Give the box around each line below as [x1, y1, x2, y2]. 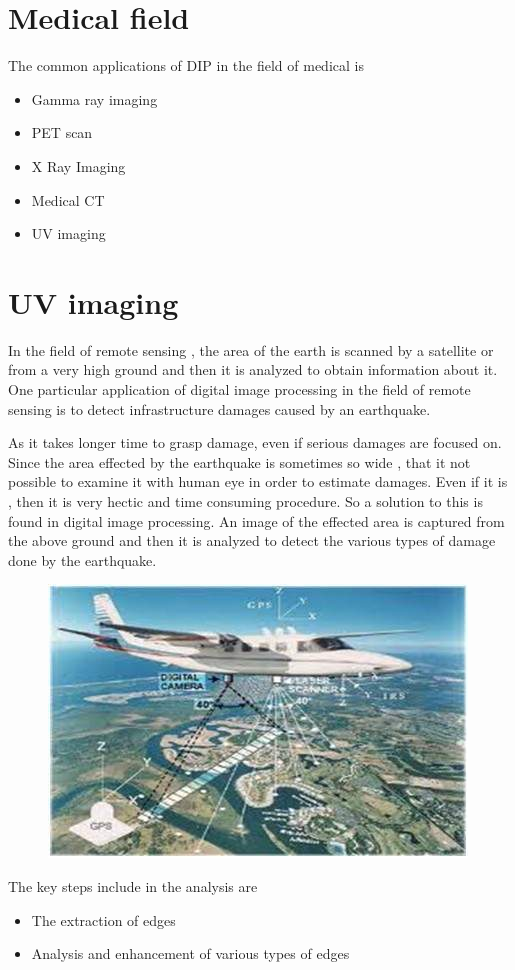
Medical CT [31, 189, 105, 210]
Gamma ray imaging [31, 88, 158, 109]
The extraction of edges [31, 909, 176, 930]
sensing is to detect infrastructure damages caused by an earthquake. [8, 398, 431, 419]
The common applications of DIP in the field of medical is [8, 55, 364, 76]
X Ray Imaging [31, 155, 126, 176]
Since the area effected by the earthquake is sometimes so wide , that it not [8, 451, 471, 472]
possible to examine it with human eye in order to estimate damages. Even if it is [8, 471, 508, 492]
